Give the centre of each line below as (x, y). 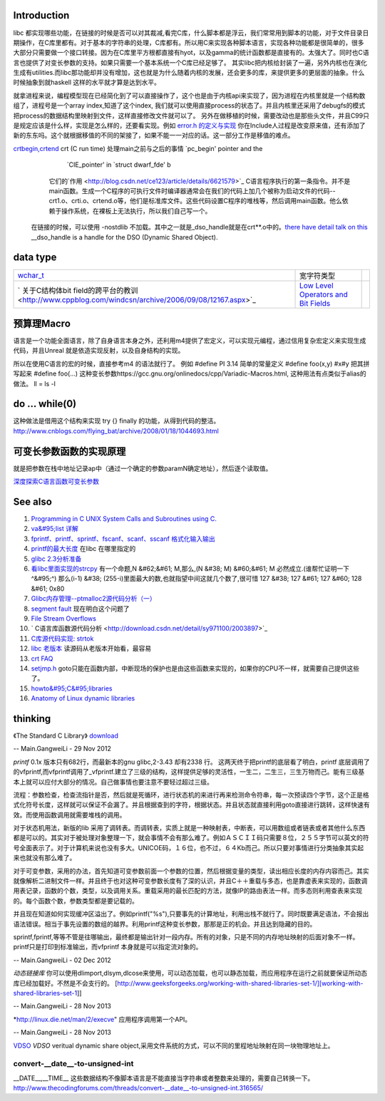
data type (35, 258)
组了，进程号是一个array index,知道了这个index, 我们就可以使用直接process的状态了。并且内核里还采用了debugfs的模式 (189, 105)
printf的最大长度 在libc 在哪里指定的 (83, 549)
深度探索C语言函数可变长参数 (56, 482)
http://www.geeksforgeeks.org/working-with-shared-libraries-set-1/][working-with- (240, 983)
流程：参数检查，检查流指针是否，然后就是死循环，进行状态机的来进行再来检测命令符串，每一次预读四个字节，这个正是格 (191, 795)
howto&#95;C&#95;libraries (72, 688)
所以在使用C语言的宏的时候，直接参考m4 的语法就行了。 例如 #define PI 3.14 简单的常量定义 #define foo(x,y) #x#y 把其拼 (191, 363)
